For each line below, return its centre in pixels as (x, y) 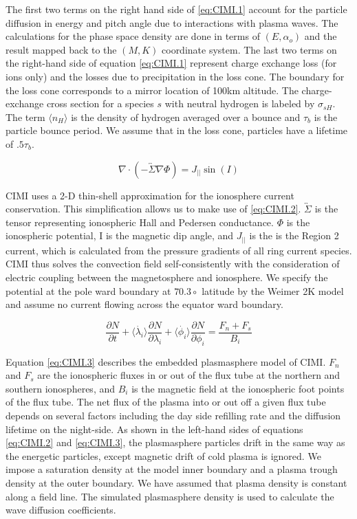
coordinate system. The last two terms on (249, 49)
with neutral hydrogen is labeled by (240, 103)
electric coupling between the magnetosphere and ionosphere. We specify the (167, 277)
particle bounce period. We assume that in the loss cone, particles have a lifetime (177, 130)
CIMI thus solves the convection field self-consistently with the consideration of (173, 264)
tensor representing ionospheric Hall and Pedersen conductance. (140, 222)
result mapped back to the (61, 49)
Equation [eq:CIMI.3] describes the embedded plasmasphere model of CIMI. (166, 361)
